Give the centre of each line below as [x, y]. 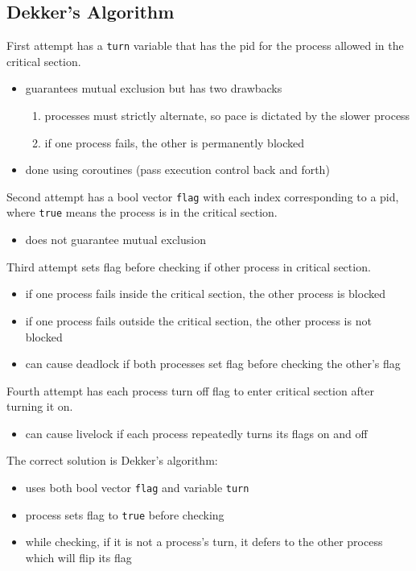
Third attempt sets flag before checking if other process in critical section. [189, 266]
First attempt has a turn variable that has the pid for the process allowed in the [205, 46]
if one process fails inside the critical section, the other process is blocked [205, 294]
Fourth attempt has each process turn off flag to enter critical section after [190, 390]
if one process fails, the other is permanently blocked [175, 142]
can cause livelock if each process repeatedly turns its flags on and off [196, 433]
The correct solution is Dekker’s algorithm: [112, 460]
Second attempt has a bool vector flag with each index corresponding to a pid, [203, 196]
